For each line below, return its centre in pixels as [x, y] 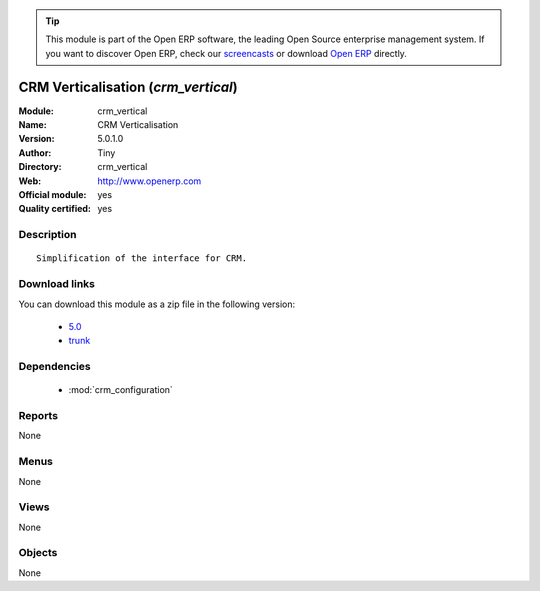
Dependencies [55, 367]
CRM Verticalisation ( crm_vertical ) [128, 86]
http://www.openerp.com [149, 181]
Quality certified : [55, 209]
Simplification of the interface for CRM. [142, 258]
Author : [35, 152]
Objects [38, 553]
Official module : [52, 195]
